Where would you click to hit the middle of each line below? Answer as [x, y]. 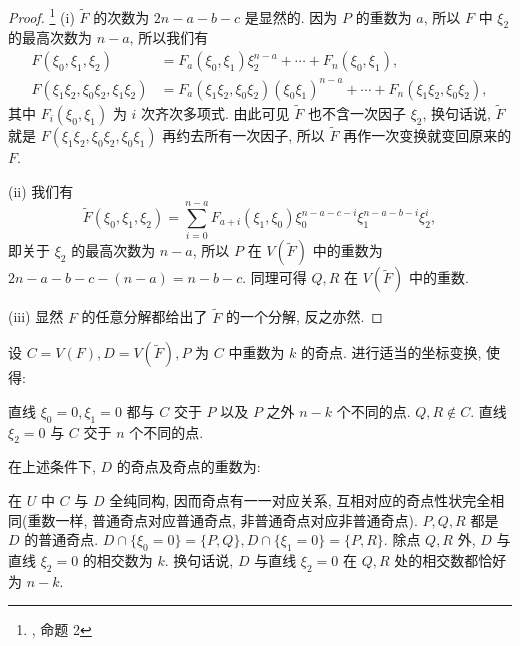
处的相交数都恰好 [450, 559]
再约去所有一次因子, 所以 [243, 135]
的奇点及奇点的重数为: [188, 466]
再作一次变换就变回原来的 [427, 135]
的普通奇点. [61, 539]
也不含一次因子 [356, 112]
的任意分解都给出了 [144, 316]
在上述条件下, [52, 466]
